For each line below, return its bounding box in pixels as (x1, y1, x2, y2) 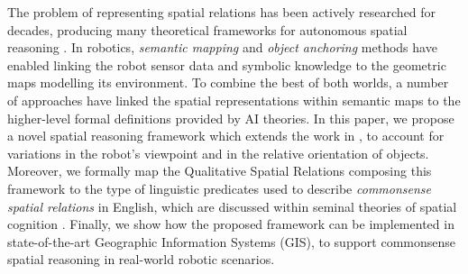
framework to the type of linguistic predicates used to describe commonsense (7, 178, 432, 197)
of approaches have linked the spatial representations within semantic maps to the (7, 90, 461, 109)
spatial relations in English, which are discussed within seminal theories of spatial (7, 196, 457, 215)
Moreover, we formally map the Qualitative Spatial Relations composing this (7, 161, 432, 180)
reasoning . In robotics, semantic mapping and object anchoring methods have (7, 38, 437, 57)
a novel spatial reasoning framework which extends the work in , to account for (7, 126, 445, 145)
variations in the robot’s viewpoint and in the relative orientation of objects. (7, 143, 429, 162)
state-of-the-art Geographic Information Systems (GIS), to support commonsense (7, 232, 456, 251)
